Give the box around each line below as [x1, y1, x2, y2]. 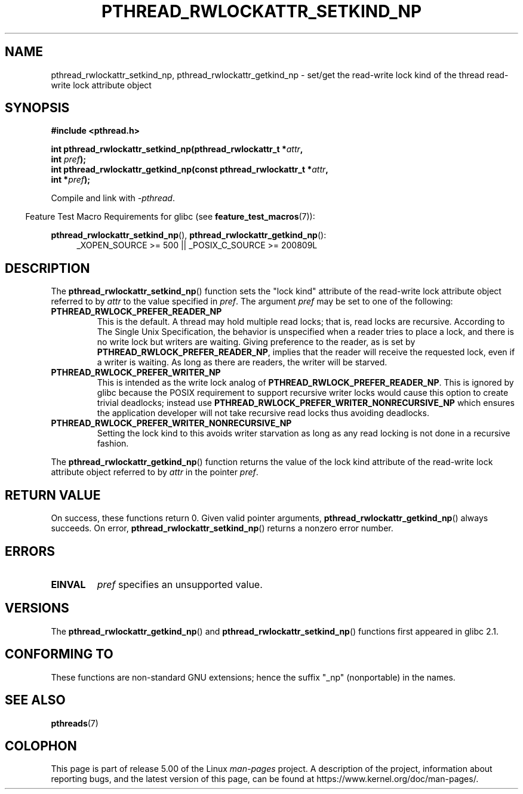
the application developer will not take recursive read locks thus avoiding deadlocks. [97, 408, 429, 418]
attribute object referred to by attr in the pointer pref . [51, 467, 259, 478]
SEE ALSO [5, 693, 66, 708]
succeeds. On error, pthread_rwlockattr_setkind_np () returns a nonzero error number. [51, 523, 393, 534]
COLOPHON [5, 738, 77, 753]
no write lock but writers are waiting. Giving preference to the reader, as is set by [97, 337, 416, 347]
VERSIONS [5, 601, 69, 616]
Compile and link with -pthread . [51, 193, 175, 204]
